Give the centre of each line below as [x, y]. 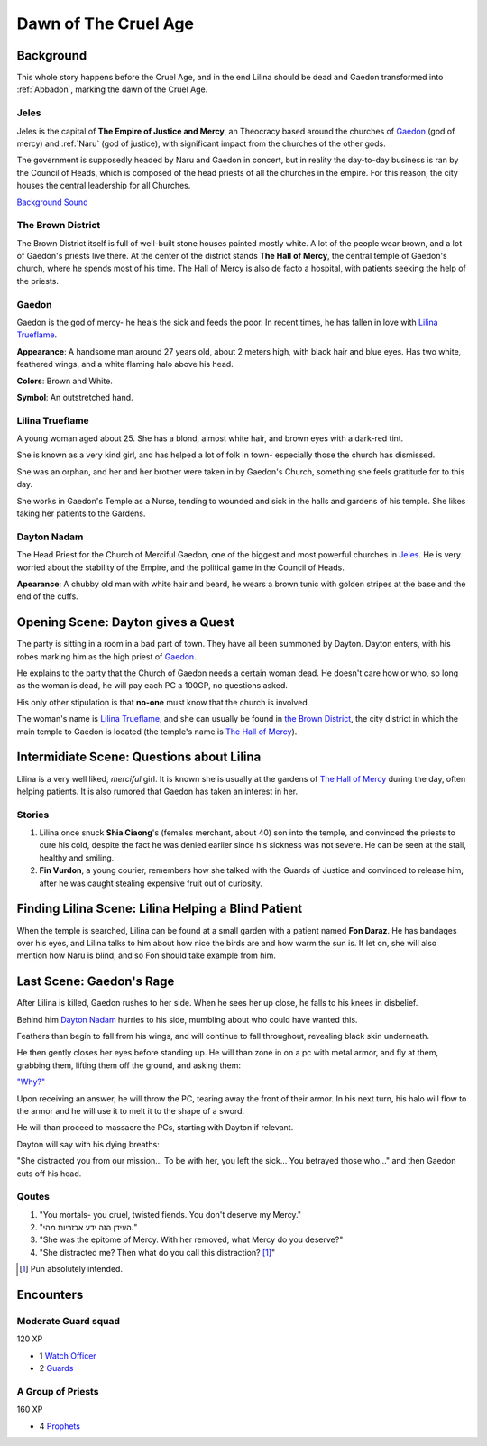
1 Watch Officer [68, 1355]
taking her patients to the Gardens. [81, 513]
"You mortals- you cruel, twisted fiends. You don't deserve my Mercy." [170, 1214]
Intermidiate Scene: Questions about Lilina [139, 757]
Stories [33, 815]
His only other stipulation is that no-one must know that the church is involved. [163, 702]
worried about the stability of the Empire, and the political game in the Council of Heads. [180, 567]
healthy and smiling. [77, 858]
